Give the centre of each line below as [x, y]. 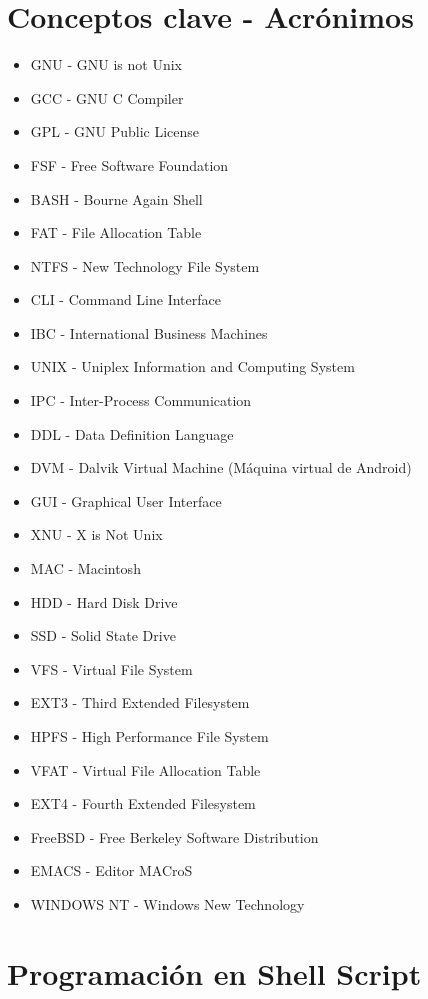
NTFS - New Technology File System [145, 265]
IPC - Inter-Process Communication [141, 400]
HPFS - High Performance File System [149, 736]
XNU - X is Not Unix [96, 534]
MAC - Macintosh [85, 568]
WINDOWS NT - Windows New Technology [167, 903]
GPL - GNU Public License [115, 131]
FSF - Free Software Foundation [129, 164]
